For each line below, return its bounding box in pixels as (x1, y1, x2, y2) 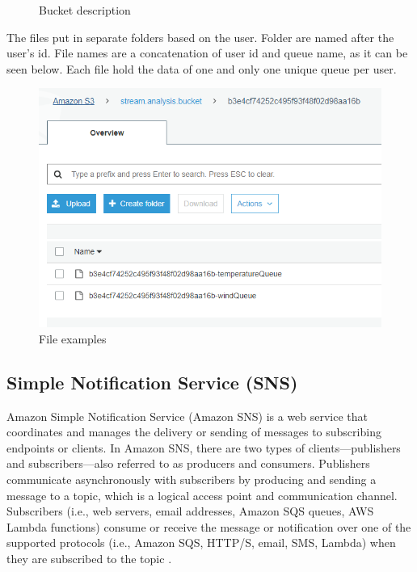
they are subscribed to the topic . (6, 550, 172, 567)
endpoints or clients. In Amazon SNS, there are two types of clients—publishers (6, 439, 401, 456)
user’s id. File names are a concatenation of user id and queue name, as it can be (6, 44, 408, 61)
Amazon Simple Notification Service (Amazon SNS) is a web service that (6, 407, 369, 424)
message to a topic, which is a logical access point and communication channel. (6, 486, 398, 503)
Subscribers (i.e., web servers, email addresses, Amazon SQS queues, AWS (6, 503, 374, 519)
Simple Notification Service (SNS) (6, 369, 298, 394)
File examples (39, 330, 107, 347)
